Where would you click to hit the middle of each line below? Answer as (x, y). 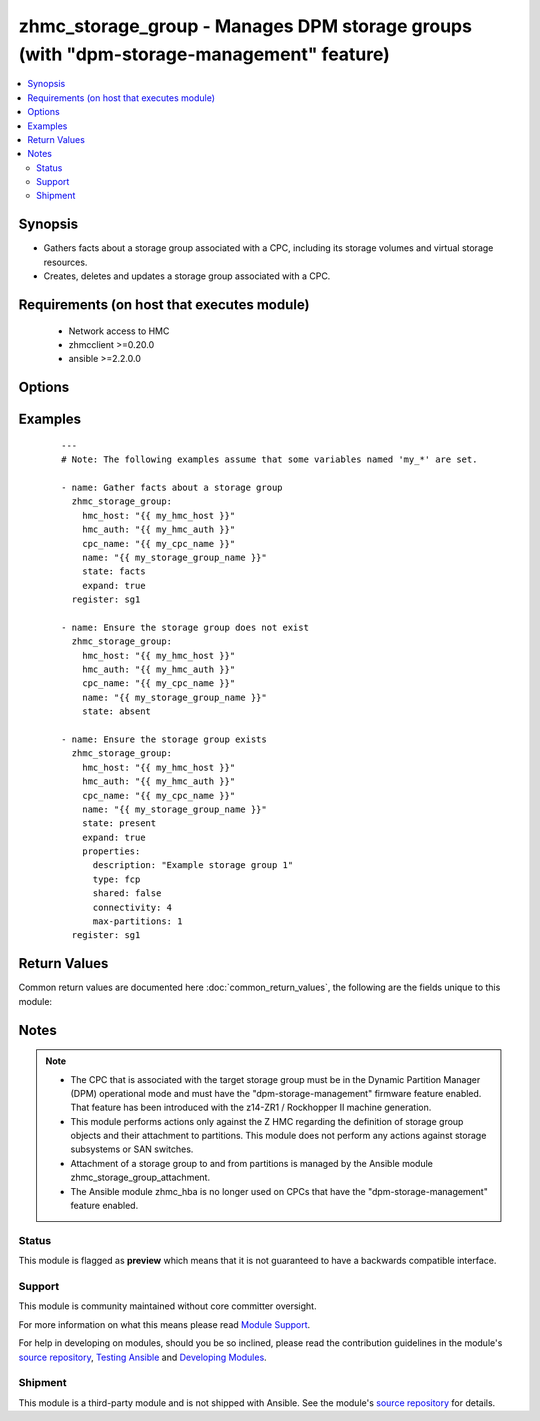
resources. (65, 262)
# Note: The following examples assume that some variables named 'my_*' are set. (269, 459)
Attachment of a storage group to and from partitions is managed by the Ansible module (252, 1163)
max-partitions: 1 (137, 921)
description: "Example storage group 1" (193, 865)
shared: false (127, 893)
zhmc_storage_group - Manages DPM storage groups (245, 26)
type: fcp (116, 879)
